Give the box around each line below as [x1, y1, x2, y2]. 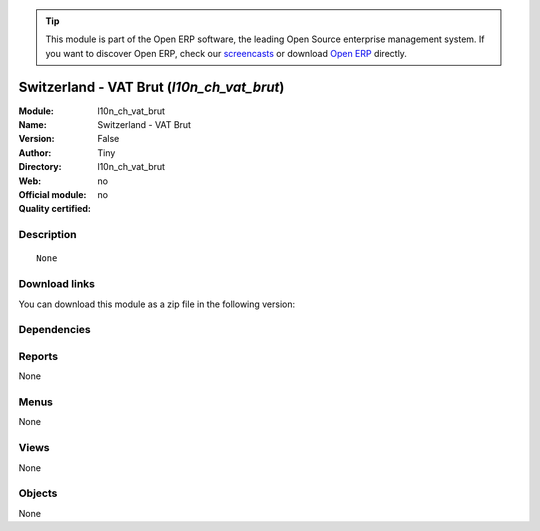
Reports [18, 349, 59, 363]
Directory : [18, 161, 62, 173]
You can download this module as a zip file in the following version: [18, 298, 296, 310]
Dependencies [18, 323, 92, 337]
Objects [18, 486, 58, 500]
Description [18, 228, 77, 242]
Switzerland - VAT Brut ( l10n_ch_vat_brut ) [18, 78, 285, 95]
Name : [18, 119, 47, 131]
